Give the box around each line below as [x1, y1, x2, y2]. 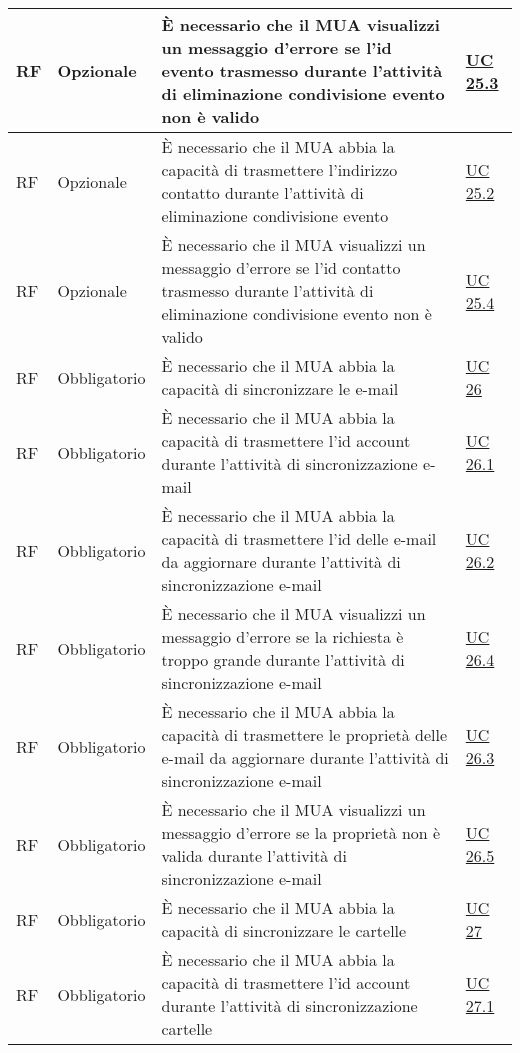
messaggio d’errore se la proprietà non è [161, 821, 441, 844]
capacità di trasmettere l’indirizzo [161, 158, 398, 181]
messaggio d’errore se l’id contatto [161, 256, 401, 279]
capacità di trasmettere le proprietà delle [161, 723, 448, 746]
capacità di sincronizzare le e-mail [161, 377, 399, 400]
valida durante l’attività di [161, 844, 347, 867]
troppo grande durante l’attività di [161, 648, 405, 671]
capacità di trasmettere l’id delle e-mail [161, 527, 437, 550]
